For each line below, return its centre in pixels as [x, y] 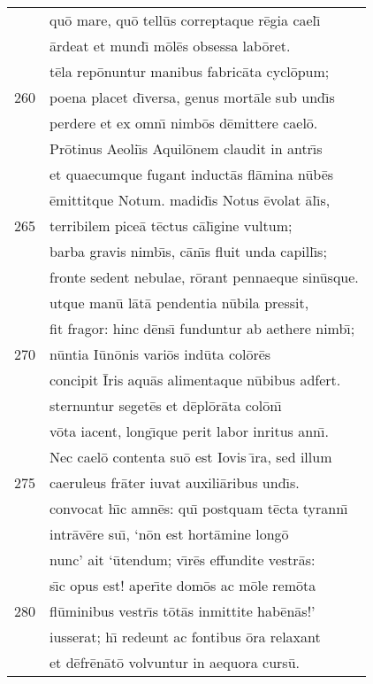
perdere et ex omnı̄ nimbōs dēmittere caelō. [184, 123]
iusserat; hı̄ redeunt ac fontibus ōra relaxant [185, 637]
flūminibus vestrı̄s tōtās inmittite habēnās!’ [183, 611]
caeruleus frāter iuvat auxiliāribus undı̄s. [175, 482]
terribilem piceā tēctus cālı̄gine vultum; [171, 225]
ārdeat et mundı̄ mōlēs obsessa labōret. [170, 46]
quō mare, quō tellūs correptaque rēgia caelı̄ [185, 20]
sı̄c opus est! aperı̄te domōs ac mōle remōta [183, 585]
